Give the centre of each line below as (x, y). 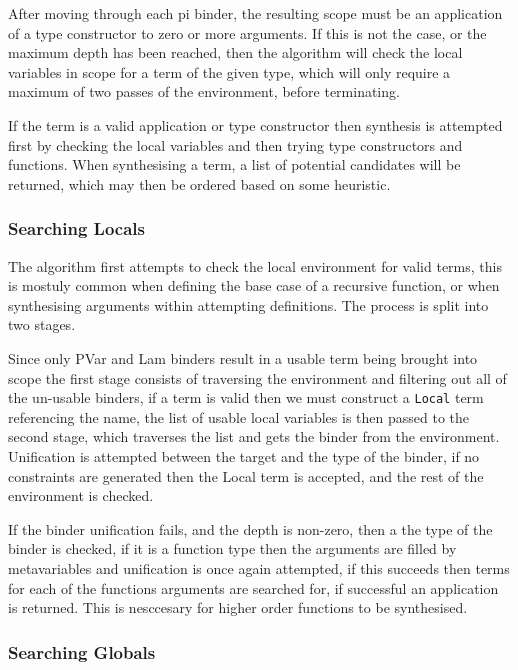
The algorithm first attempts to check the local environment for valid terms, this (255, 265)
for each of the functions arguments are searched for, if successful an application (253, 587)
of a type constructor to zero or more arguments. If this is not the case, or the (247, 32)
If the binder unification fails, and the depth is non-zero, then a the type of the (250, 528)
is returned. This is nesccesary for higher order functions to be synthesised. (238, 607)
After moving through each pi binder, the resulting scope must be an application (255, 13)
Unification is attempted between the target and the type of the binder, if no (244, 455)
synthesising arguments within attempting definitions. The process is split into (248, 304)
